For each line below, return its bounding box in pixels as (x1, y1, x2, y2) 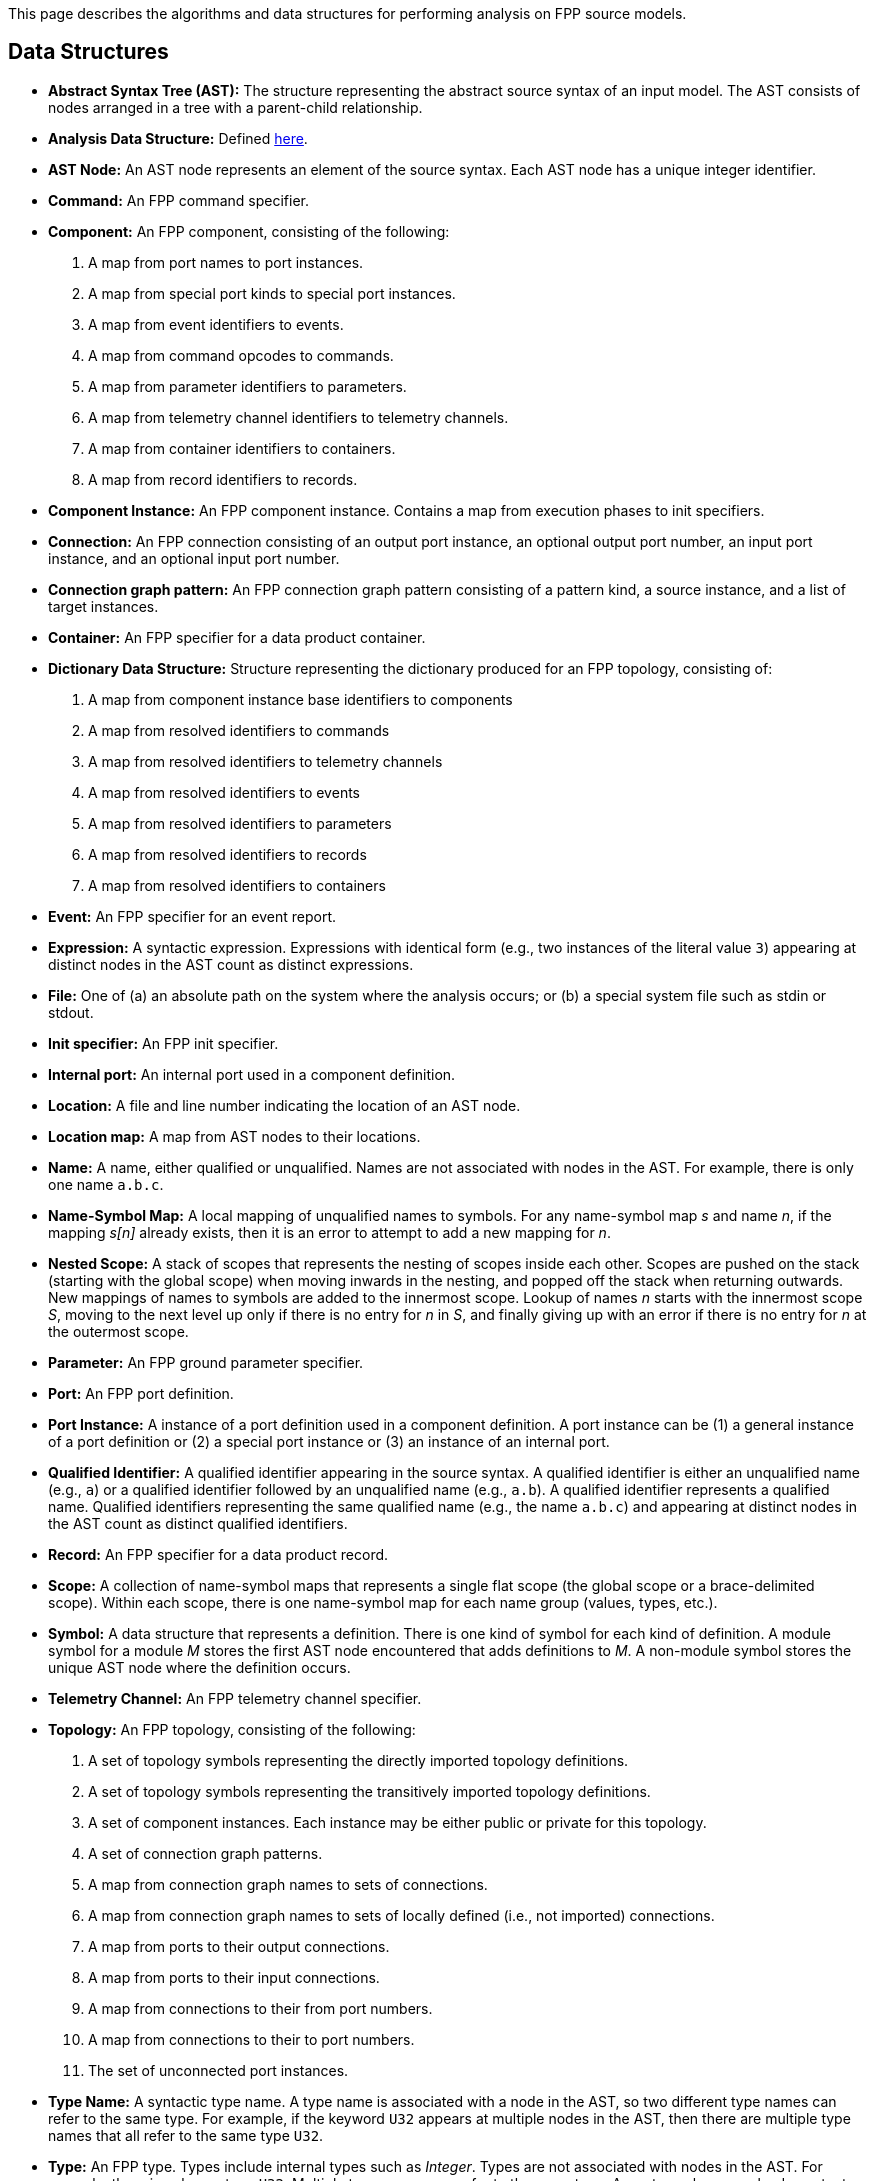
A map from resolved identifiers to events (88, 783, 360, 801)
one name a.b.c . (48, 1175, 164, 1193)
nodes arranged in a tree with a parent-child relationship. (48, 98, 423, 116)
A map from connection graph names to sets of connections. (88, 1875, 488, 1893)
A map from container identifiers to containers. (88, 439, 396, 457)
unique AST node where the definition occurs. (48, 1658, 351, 1676)
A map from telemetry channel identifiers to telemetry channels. (88, 408, 509, 426)
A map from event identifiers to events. (88, 315, 344, 333)
